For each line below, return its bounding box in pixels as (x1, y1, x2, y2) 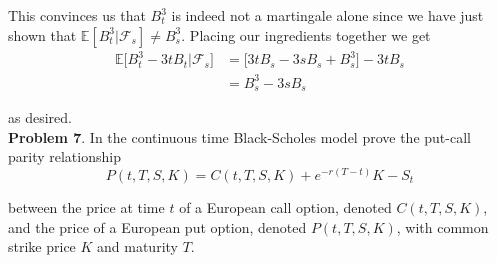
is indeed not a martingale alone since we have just (171, 5, 484, 25)
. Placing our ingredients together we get (181, 24, 431, 45)
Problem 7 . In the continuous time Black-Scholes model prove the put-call (8, 126, 471, 147)
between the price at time (8, 196, 165, 217)
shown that (8, 24, 77, 45)
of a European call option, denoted (179, 196, 392, 217)
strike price (8, 236, 76, 257)
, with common (396, 216, 489, 237)
